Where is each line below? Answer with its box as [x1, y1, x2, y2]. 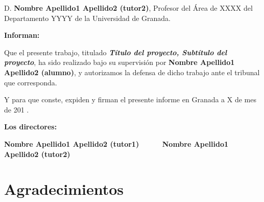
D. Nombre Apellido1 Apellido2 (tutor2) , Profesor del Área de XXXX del [4, 3, 253, 13]
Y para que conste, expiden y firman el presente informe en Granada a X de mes [4, 94, 256, 105]
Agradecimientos [4, 178, 124, 199]
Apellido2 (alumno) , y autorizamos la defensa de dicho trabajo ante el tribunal [4, 66, 260, 77]
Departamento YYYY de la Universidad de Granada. [4, 12, 171, 23]
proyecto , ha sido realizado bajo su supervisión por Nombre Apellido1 [4, 57, 235, 68]
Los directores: [4, 121, 57, 132]
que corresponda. [4, 77, 57, 87]
